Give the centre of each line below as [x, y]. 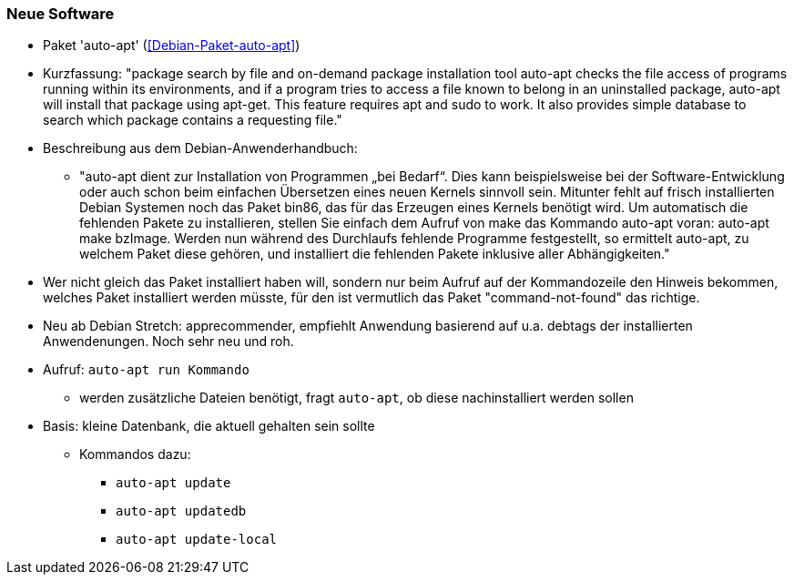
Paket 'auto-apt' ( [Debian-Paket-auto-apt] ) [172, 46]
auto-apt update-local [197, 540]
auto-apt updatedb [181, 511]
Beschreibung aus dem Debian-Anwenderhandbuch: [200, 148]
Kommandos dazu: [135, 454]
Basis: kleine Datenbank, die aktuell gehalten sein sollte [209, 426]
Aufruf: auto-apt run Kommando [146, 370]
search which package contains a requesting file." [193, 120]
